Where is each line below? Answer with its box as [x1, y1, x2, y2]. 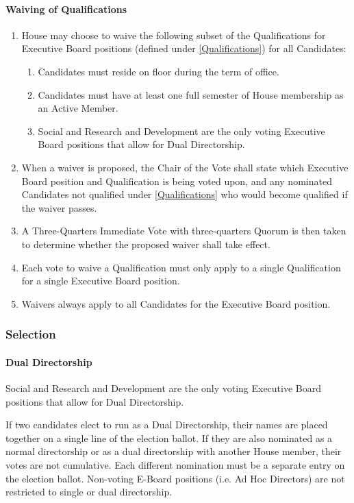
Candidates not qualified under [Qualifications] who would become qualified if [21, 187, 348, 201]
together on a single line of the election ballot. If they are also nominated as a [5, 430, 333, 445]
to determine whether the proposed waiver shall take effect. [21, 236, 270, 251]
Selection [5, 326, 56, 343]
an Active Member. [38, 101, 118, 115]
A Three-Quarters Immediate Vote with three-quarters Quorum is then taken [21, 223, 346, 238]
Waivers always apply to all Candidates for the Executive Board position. [21, 296, 331, 310]
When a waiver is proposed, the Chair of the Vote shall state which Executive [21, 160, 349, 174]
